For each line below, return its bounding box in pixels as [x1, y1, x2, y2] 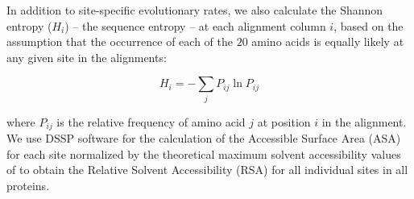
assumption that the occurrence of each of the [6, 33, 233, 50]
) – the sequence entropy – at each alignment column [64, 17, 326, 34]
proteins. [6, 176, 50, 193]
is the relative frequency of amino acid [56, 113, 246, 130]
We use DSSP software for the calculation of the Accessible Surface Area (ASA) [6, 130, 401, 147]
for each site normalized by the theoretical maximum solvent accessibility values [6, 145, 401, 162]
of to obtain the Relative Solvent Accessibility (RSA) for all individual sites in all [6, 161, 408, 178]
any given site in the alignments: [6, 48, 167, 65]
